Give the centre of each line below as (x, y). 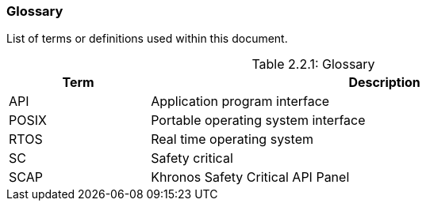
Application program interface (240, 102)
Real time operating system (232, 139)
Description (384, 83)
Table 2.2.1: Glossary (313, 64)
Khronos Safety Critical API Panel (250, 177)
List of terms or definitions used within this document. (147, 39)
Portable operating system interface (258, 120)
